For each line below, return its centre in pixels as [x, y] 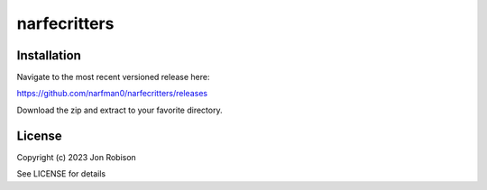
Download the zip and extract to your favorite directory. [119, 110]
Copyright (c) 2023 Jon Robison [77, 157]
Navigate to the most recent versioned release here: [113, 77]
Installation [49, 55]
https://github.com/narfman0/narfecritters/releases [112, 94]
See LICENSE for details [61, 174]
